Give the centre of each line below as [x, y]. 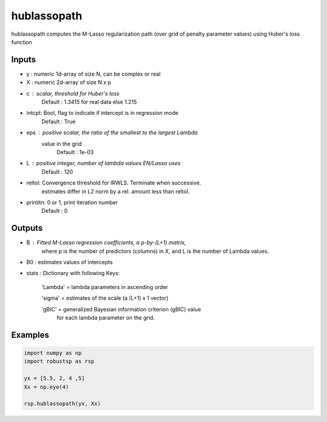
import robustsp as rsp [59, 362]
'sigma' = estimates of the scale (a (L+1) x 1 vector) [105, 298]
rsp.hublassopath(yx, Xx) [62, 404]
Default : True [58, 122]
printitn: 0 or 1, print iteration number [72, 202]
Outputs [27, 228]
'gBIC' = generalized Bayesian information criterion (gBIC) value [121, 309]
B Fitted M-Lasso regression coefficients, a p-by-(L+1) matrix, [106, 242]
